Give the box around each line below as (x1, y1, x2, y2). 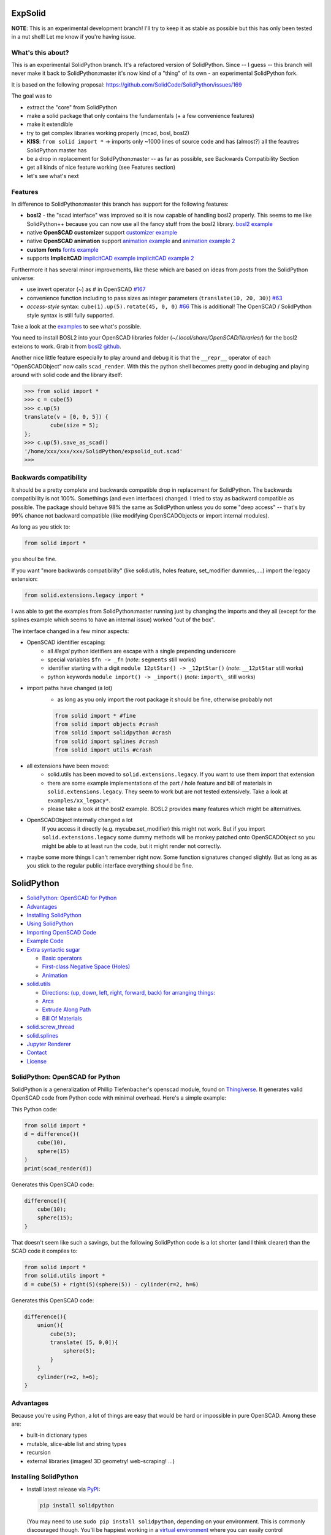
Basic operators (42, 955, 82, 962)
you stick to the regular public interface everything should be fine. (26, 862, 194, 869)
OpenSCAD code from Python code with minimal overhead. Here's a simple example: (11, 1094, 227, 1102)
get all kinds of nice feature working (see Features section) (26, 163, 176, 171)
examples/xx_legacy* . (47, 796, 111, 804)
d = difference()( (24, 1130, 80, 1137)
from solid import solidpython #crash (55, 729, 172, 736)
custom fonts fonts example (26, 246, 99, 253)
